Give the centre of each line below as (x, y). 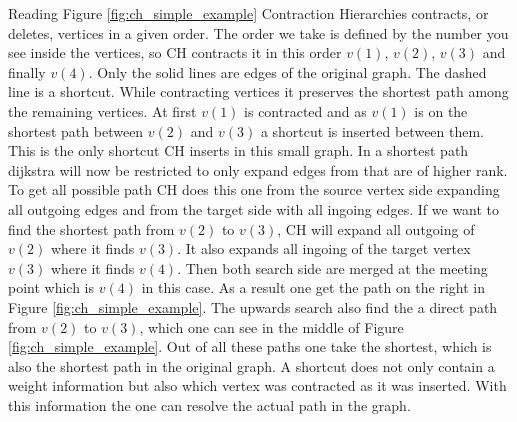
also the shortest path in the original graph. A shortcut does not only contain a (251, 365)
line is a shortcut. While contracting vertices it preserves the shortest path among (258, 91)
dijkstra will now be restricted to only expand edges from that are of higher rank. (258, 169)
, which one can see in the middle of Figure (271, 326)
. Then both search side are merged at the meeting (332, 267)
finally (27, 71)
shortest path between (76, 130)
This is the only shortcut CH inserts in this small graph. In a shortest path (238, 150)
